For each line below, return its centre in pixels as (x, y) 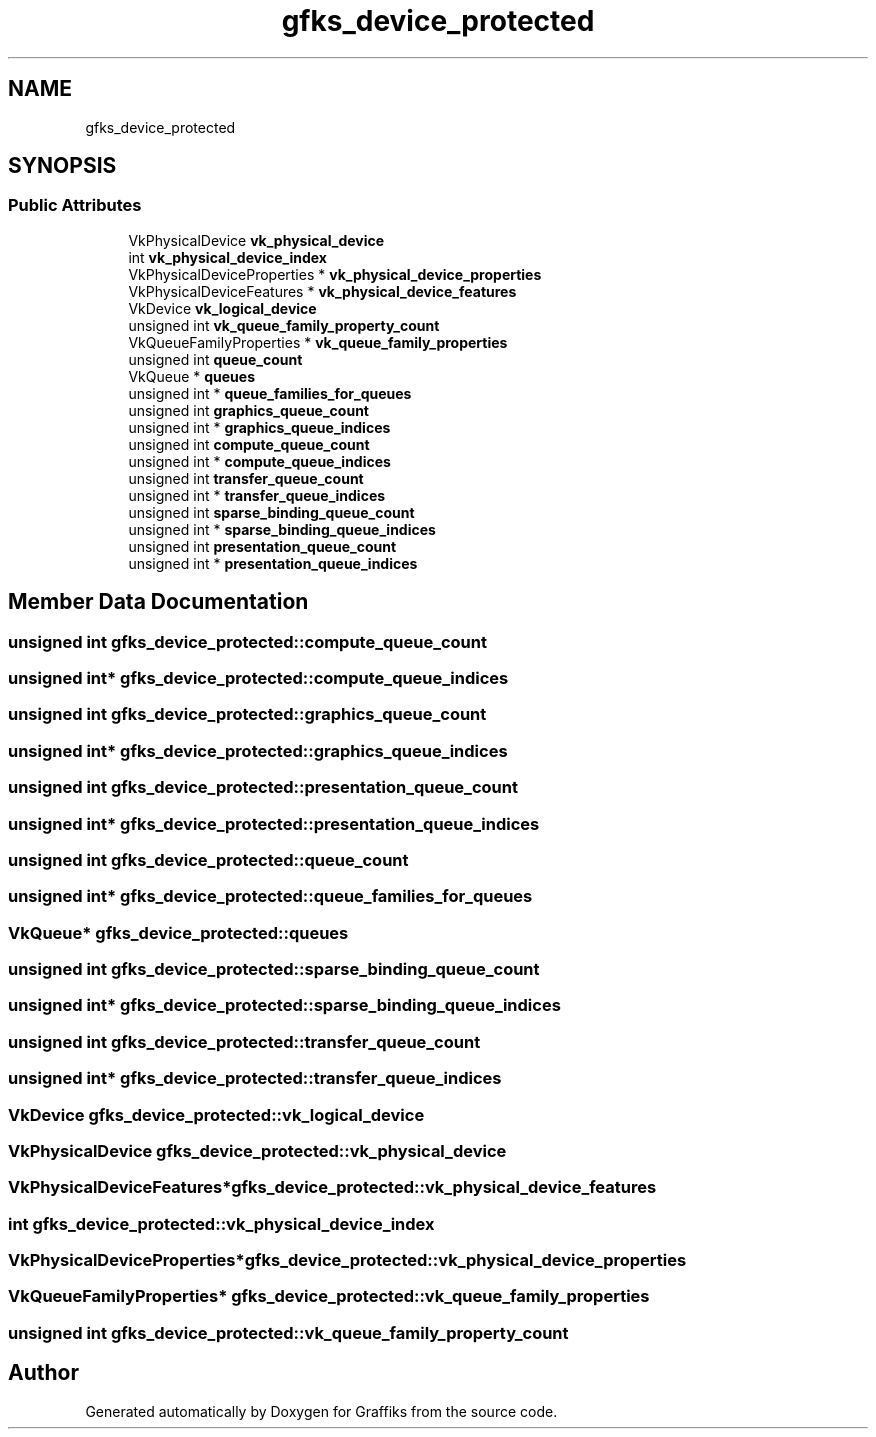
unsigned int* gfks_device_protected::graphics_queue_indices (258, 750)
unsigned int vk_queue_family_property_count (284, 325)
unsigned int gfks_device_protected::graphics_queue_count (247, 714)
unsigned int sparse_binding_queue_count (271, 512)
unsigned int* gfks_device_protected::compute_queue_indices (258, 678)
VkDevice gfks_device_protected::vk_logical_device (216, 1114)
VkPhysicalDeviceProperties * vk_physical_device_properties (335, 274)
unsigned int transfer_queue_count (246, 478)
